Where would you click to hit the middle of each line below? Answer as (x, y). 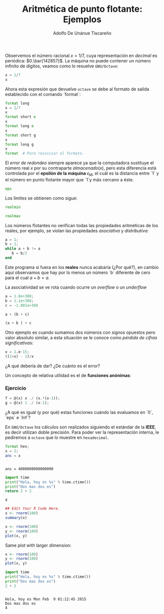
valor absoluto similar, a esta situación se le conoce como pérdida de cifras (81, 338)
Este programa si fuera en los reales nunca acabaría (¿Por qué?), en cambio (82, 267)
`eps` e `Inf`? (18, 418)
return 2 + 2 (18, 491)
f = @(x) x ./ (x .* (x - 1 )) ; (33, 398)
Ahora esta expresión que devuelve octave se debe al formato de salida (77, 89)
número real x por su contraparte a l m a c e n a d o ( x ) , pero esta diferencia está (81, 168)
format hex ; (17, 447)
